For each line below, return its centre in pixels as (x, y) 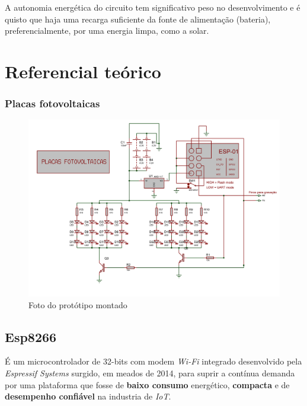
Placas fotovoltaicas (52, 103)
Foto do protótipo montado (78, 304)
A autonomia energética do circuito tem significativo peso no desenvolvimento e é (153, 7)
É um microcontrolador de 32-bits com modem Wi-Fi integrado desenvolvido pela (153, 361)
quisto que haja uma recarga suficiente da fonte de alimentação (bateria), (138, 19)
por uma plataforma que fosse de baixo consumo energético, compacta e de (147, 384)
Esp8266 (31, 336)
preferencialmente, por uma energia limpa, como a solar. (107, 31)
